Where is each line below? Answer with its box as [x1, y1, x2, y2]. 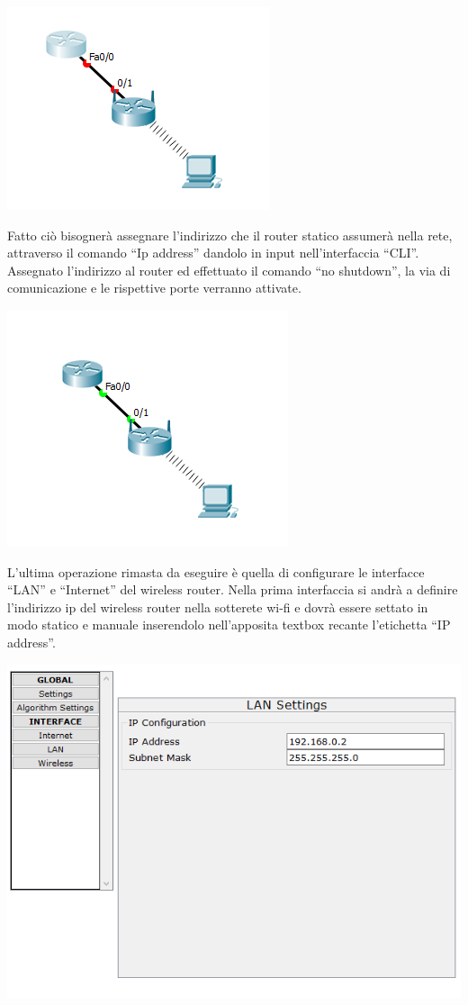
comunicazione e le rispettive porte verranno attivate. [7, 278, 301, 297]
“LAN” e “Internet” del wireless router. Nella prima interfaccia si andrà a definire [7, 580, 458, 599]
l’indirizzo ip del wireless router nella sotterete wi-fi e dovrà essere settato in [7, 597, 428, 616]
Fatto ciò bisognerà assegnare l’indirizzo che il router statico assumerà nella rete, [7, 225, 453, 244]
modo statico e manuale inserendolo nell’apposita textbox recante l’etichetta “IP [7, 615, 451, 634]
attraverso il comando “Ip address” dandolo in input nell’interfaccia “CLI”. [7, 243, 419, 262]
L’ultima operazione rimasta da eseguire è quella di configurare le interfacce [7, 562, 425, 581]
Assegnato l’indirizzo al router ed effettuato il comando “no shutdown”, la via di [7, 260, 451, 279]
